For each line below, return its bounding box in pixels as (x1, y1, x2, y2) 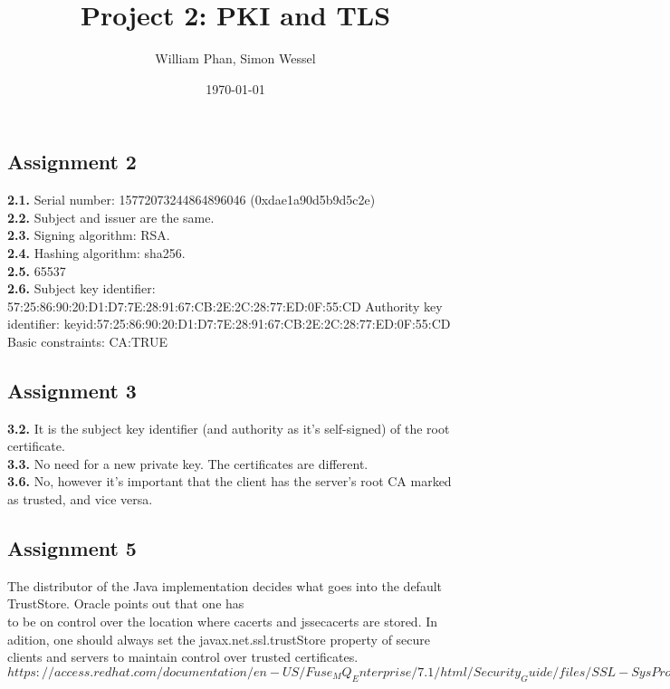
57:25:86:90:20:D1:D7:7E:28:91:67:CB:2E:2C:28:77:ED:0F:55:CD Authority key (7, 296, 443, 315)
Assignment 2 (7, 148, 137, 176)
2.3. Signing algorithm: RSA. (7, 225, 170, 244)
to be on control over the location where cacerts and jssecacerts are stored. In (7, 612, 438, 631)
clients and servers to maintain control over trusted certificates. (7, 647, 359, 666)
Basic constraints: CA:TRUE (7, 331, 168, 350)
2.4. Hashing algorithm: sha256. (7, 243, 186, 262)
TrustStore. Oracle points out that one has (7, 594, 244, 613)
